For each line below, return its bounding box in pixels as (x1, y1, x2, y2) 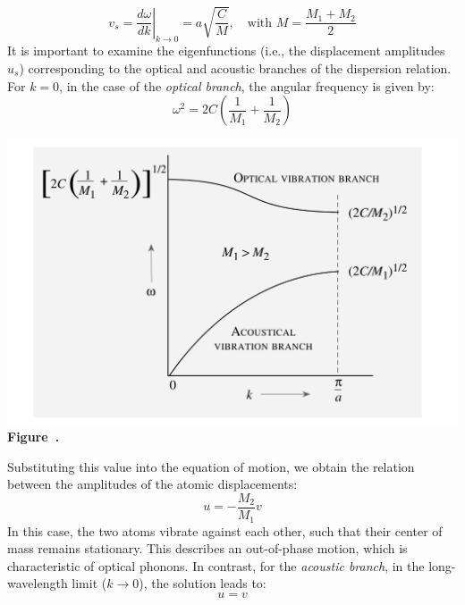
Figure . (7, 427, 60, 446)
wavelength (7, 574, 68, 592)
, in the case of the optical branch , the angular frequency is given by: (59, 76, 435, 95)
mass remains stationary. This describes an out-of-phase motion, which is (7, 539, 408, 558)
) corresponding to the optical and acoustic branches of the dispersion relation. (19, 59, 452, 78)
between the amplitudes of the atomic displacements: (7, 475, 298, 493)
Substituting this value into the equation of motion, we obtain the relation (7, 457, 415, 475)
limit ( (72, 574, 107, 592)
